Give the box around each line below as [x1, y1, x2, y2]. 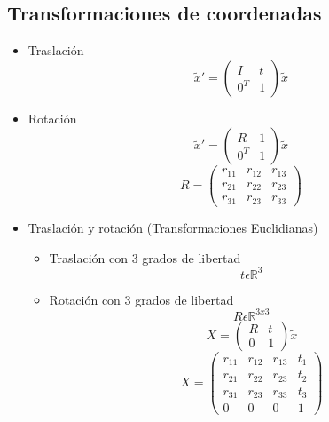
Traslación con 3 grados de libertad [49, 248, 241, 267]
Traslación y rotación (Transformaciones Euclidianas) [27, 218, 318, 236]
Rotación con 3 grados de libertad [49, 290, 234, 308]
